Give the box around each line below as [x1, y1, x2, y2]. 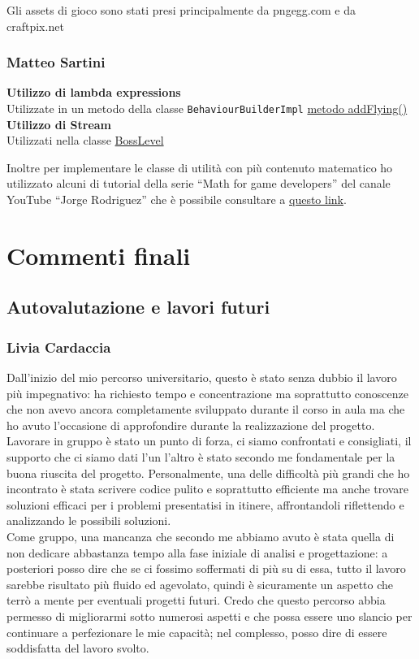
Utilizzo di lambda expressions [6, 84, 181, 101]
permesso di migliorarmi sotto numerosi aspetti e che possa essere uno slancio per [6, 607, 413, 624]
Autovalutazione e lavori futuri [6, 294, 270, 319]
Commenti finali [6, 238, 191, 271]
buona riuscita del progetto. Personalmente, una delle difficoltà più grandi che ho [6, 464, 410, 481]
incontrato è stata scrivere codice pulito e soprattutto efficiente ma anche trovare [6, 480, 409, 497]
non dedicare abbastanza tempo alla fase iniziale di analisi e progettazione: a [6, 544, 388, 561]
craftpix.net [6, 17, 64, 34]
